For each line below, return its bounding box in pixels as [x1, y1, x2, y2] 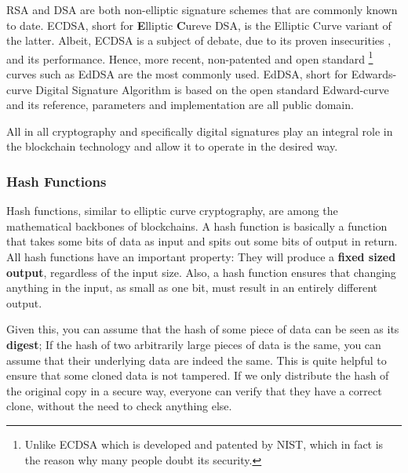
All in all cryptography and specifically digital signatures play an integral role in [6, 122, 393, 139]
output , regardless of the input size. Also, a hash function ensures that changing [6, 264, 396, 280]
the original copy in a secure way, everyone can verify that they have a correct [6, 382, 382, 398]
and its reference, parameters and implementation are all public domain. [6, 96, 354, 113]
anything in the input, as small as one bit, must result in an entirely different [6, 279, 378, 296]
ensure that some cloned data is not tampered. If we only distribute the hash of [6, 367, 389, 384]
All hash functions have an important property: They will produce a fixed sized [6, 249, 396, 264]
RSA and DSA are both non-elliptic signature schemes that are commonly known [6, 2, 398, 17]
